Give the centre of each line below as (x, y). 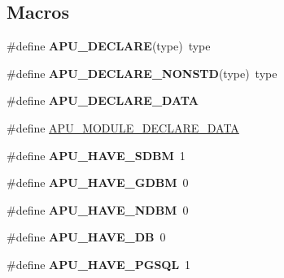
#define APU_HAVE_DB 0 (86, 237)
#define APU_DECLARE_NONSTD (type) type (142, 73)
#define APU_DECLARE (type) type (109, 46)
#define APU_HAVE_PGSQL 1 (99, 264)
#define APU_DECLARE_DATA (103, 100)
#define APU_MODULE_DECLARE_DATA (123, 127)
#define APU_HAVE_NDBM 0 (98, 209)
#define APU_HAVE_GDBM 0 (98, 182)
